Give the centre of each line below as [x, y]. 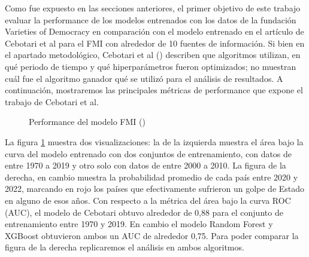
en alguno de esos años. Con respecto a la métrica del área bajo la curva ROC [148, 200]
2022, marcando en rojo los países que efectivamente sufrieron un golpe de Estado [155, 189]
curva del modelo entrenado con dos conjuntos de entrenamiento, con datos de [149, 153]
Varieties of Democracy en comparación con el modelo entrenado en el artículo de [154, 31]
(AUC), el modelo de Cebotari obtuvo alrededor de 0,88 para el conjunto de [144, 212]
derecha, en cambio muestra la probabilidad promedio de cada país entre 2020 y [152, 177]
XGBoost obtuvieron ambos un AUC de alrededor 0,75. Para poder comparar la [152, 235]
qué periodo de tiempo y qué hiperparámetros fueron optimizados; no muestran [151, 66]
